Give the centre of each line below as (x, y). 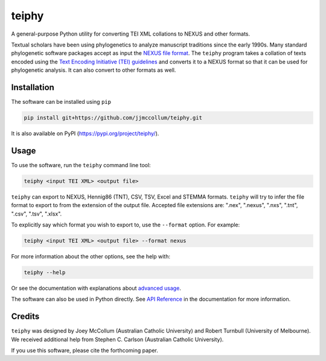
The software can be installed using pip (61, 102)
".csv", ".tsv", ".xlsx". (37, 214)
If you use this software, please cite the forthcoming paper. (85, 351)
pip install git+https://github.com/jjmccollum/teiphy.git (113, 118)
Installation (33, 87)
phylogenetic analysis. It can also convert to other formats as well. (94, 70)
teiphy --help (45, 272)
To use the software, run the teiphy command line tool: (81, 165)
